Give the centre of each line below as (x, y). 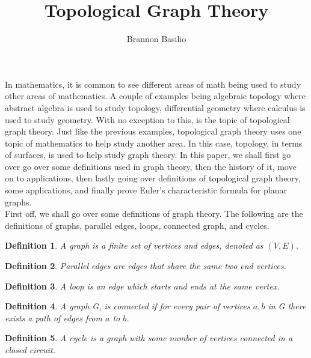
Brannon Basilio (156, 39)
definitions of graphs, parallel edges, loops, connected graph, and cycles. (137, 225)
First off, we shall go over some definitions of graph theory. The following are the (154, 214)
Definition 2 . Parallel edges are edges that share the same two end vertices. (146, 266)
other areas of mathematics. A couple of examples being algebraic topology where (155, 96)
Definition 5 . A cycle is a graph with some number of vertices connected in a (149, 338)
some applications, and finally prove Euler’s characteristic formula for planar (146, 190)
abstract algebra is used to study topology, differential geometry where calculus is (155, 107)
